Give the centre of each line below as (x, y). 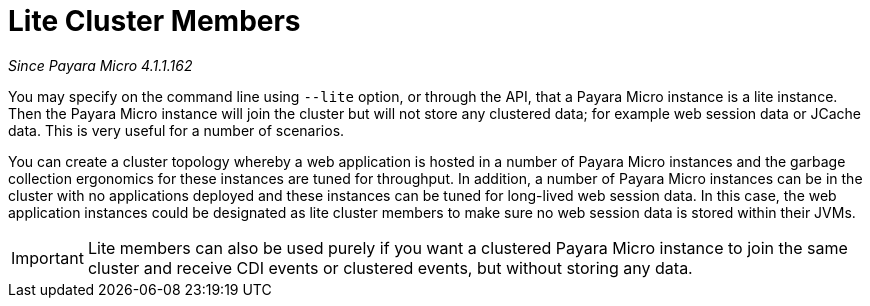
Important (47, 257)
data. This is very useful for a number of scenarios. (176, 130)
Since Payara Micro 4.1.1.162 (100, 65)
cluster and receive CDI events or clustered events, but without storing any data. (390, 267)
